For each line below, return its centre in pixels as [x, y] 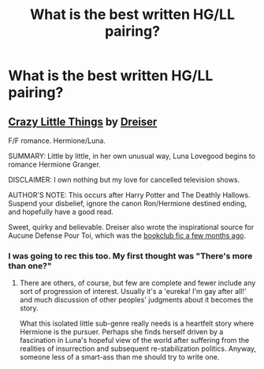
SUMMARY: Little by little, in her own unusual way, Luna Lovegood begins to [132, 156]
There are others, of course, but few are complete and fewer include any [138, 283]
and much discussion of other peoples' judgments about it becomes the [136, 300]
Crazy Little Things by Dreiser [83, 121]
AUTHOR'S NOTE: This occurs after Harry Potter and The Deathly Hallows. [129, 195]
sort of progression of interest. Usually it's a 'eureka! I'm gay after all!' [133, 292]
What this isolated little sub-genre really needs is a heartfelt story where [137, 324]
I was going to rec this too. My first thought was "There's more [130, 256]
